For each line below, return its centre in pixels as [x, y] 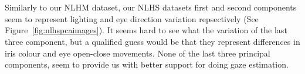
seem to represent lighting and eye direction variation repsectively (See [132, 18]
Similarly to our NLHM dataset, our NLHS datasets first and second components [151, 7]
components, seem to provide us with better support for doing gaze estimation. [147, 64]
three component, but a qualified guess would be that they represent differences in [152, 41]
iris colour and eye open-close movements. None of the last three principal [138, 53]
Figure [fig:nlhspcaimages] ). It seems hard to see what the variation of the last [146, 30]
